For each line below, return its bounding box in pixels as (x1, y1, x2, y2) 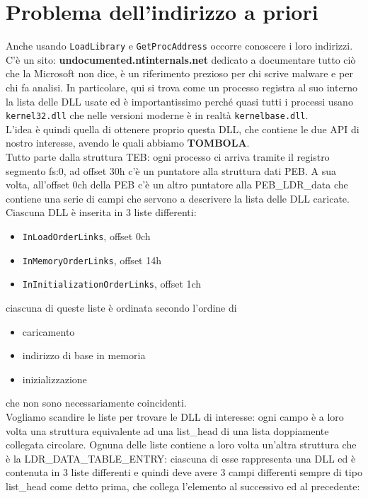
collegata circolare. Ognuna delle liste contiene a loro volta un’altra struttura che (6, 437, 357, 452)
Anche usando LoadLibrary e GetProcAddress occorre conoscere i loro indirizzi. (6, 38, 353, 53)
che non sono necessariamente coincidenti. (6, 395, 187, 410)
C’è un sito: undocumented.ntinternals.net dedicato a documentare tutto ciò (6, 52, 356, 67)
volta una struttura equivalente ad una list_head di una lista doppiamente (6, 423, 329, 438)
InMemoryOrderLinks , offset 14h (22, 252, 161, 267)
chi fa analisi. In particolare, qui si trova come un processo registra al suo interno (6, 79, 357, 94)
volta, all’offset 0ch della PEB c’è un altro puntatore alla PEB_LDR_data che (6, 177, 348, 192)
